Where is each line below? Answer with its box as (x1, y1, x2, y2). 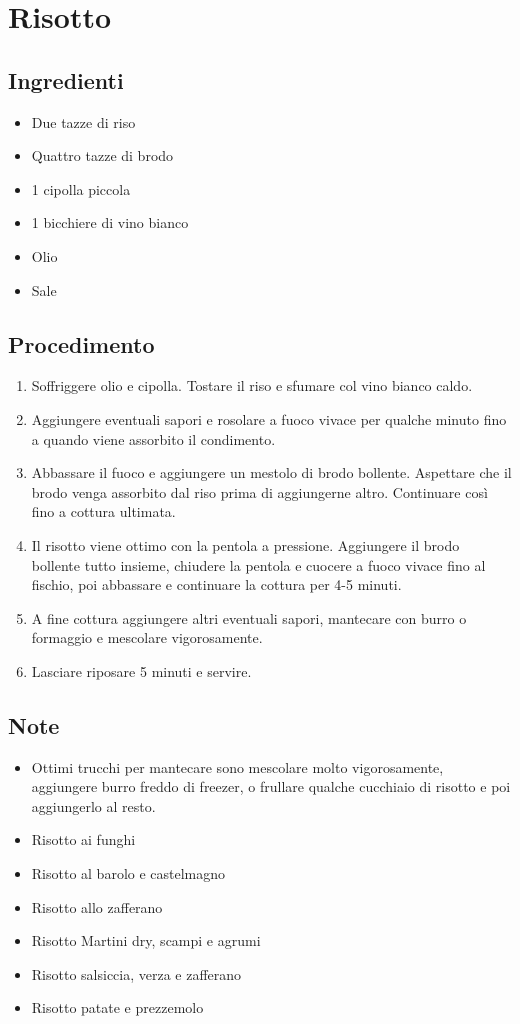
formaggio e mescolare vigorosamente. (31, 627, 263, 648)
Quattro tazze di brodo (31, 145, 174, 166)
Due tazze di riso (31, 111, 136, 132)
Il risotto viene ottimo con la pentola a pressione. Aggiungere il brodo (31, 534, 460, 555)
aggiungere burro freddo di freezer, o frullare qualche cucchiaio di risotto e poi (31, 776, 511, 797)
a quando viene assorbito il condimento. (31, 428, 276, 449)
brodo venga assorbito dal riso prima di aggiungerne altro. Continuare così (31, 481, 488, 502)
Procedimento (8, 328, 155, 359)
